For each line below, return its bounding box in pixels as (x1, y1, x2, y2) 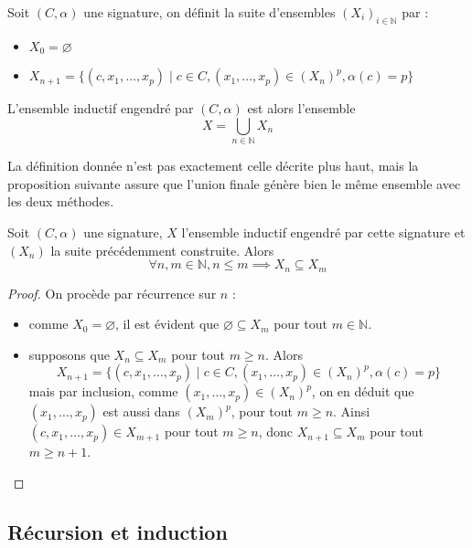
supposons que (28, 344, 110, 364)
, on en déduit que (311, 382, 414, 401)
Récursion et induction (7, 517, 228, 545)
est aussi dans (102, 402, 180, 421)
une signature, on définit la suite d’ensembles (83, 3, 336, 21)
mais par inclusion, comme (28, 382, 178, 401)
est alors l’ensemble (247, 99, 356, 118)
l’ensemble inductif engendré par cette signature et (181, 222, 466, 241)
